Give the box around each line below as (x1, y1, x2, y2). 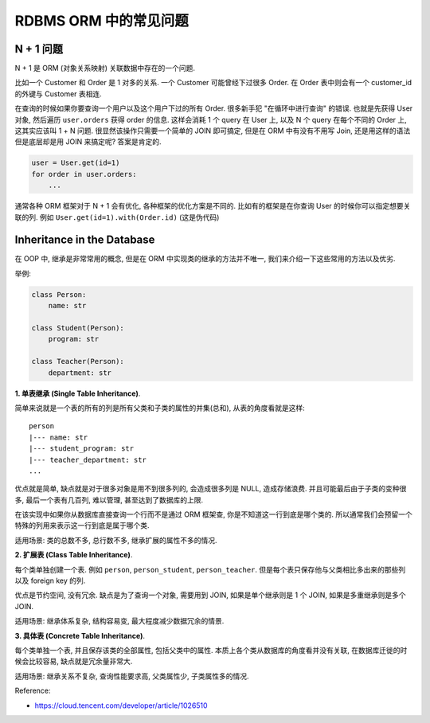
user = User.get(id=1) (31, 158, 120, 167)
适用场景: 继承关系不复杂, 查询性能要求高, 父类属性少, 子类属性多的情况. (14, 671, 249, 681)
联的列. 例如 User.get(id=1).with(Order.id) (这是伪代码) (14, 212, 220, 222)
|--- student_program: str (29, 444, 135, 453)
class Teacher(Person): (31, 357, 125, 366)
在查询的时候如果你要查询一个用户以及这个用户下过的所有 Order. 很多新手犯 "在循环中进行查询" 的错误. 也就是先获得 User (14, 104, 413, 113)
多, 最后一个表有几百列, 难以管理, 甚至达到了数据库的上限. (14, 494, 203, 505)
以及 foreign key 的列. (14, 576, 86, 585)
